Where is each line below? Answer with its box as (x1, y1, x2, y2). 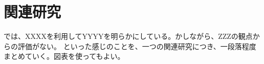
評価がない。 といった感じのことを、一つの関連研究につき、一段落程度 (17, 40, 256, 51)
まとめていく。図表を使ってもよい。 (4, 51, 125, 61)
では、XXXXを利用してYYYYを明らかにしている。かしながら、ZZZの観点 (4, 31, 253, 41)
